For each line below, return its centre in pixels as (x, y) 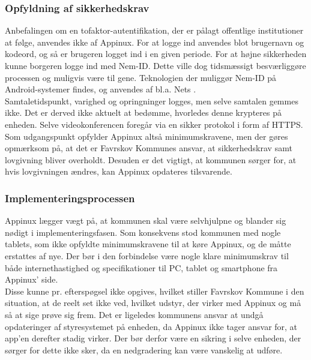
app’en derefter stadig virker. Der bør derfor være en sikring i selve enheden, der (153, 338)
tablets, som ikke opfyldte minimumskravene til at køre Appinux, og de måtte (148, 244)
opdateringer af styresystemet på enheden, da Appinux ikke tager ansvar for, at (151, 326)
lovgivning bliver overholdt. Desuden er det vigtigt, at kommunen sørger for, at (151, 159)
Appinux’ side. (32, 279)
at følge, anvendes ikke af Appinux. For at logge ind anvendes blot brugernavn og (155, 42)
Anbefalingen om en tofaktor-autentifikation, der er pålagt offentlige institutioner (154, 30)
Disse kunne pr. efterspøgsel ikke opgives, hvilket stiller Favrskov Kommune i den (155, 291)
